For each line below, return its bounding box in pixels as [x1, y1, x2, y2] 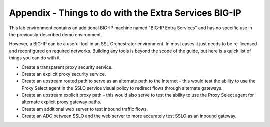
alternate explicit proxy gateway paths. [21, 99, 102, 105]
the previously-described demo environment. [9, 31, 102, 37]
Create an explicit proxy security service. [21, 71, 106, 77]
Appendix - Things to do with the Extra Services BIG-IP [9, 7, 242, 18]
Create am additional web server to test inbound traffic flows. [21, 106, 148, 112]
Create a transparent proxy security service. [21, 64, 113, 70]
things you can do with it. [9, 55, 61, 61]
